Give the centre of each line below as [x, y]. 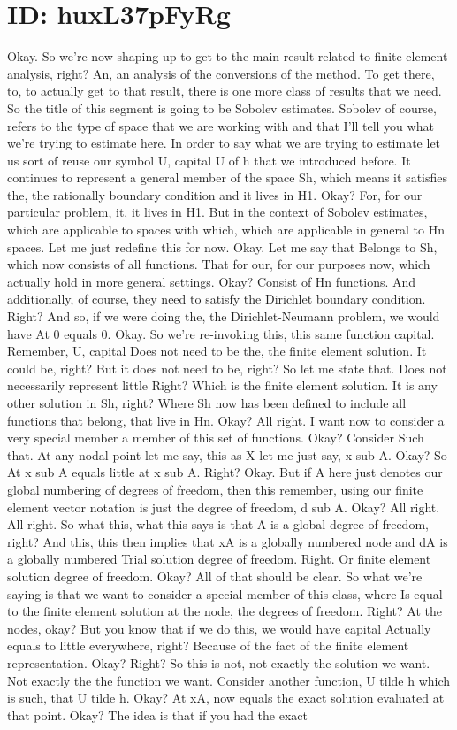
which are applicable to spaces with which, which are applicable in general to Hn [226, 230]
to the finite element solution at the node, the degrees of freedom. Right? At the [225, 611]
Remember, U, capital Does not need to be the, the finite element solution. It [217, 351]
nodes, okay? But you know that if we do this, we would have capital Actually [219, 628]
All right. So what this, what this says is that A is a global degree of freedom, [218, 524]
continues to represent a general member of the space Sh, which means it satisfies [228, 177]
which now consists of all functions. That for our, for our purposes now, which [219, 264]
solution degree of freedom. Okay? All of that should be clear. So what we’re [215, 576]
